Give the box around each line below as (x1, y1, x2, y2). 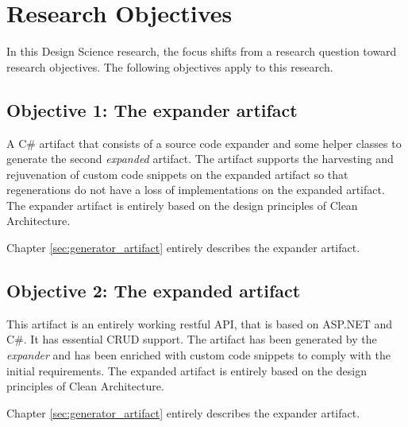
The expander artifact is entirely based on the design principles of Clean (6, 196, 358, 213)
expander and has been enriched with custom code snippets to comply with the (6, 347, 391, 363)
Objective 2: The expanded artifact (6, 278, 301, 303)
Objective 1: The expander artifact (6, 97, 298, 122)
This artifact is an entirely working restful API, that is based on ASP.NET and (6, 315, 393, 332)
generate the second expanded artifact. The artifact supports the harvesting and (6, 150, 394, 167)
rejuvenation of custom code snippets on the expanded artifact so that (6, 165, 348, 182)
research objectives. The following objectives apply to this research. (6, 58, 333, 75)
